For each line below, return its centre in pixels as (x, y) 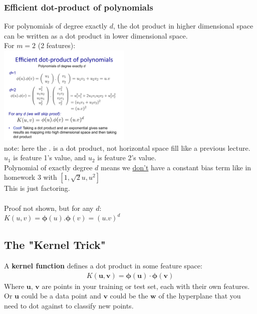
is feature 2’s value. (127, 158)
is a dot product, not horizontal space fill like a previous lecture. (152, 147)
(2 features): (57, 45)
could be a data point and (61, 296)
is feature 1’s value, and (50, 158)
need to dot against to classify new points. (69, 305)
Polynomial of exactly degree (48, 167)
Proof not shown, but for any (49, 208)
